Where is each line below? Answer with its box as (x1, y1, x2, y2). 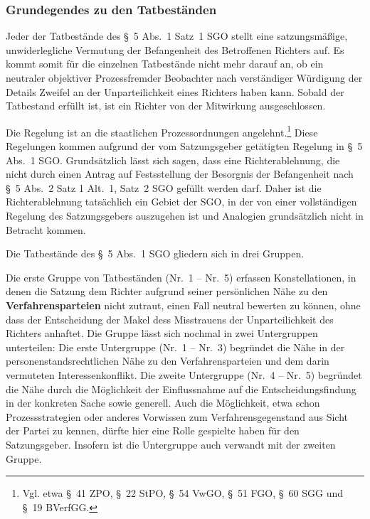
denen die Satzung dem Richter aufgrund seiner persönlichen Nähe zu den (6, 284, 328, 299)
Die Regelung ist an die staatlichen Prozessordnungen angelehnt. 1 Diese (6, 122, 318, 139)
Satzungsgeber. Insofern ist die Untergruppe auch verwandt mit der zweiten (6, 437, 336, 451)
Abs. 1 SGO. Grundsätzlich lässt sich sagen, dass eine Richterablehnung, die (6, 152, 340, 167)
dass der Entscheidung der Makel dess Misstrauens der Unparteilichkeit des (6, 311, 334, 326)
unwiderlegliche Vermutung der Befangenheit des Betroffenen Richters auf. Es (6, 42, 344, 57)
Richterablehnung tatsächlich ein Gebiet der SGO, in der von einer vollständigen (6, 194, 357, 209)
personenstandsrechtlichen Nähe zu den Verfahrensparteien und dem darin (6, 353, 329, 368)
